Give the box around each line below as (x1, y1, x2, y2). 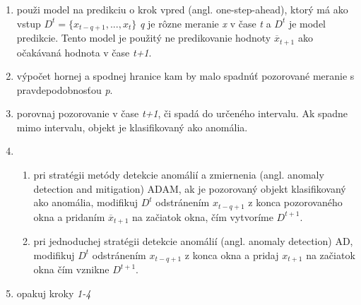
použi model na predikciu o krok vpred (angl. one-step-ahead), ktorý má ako (16, 2, 348, 16)
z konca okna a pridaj (184, 247, 279, 262)
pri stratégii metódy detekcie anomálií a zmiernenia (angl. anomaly (33, 167, 324, 182)
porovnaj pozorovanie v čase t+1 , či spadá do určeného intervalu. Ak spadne (16, 106, 348, 121)
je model (288, 16, 326, 30)
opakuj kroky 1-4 (16, 285, 91, 300)
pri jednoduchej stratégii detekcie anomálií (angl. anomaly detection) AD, (33, 234, 353, 249)
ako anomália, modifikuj (33, 195, 138, 210)
